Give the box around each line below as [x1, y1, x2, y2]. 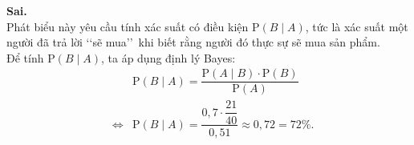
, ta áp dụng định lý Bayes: [100, 49, 236, 66]
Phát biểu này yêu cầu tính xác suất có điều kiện [6, 18, 249, 34]
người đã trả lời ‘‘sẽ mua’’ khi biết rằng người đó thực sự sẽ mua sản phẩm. [6, 34, 380, 50]
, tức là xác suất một [305, 18, 408, 34]
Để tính [6, 49, 44, 66]
